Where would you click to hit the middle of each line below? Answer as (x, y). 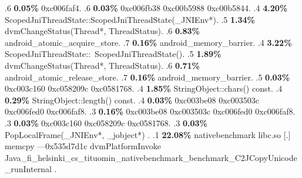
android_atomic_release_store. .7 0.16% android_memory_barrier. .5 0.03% (147, 77)
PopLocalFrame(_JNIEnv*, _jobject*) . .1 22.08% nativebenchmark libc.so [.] (148, 134)
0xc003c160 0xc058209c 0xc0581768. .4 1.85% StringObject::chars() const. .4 (144, 88)
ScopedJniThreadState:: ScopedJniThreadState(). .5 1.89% (113, 54)
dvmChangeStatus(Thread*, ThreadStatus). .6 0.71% (103, 65)
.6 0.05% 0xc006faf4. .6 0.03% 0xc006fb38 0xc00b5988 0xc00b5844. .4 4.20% (146, 8)
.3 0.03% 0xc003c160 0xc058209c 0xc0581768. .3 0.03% (106, 122)
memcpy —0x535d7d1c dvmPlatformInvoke (83, 146)
